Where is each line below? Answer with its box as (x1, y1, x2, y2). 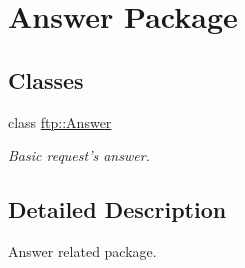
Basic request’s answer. (8, 145, 150, 166)
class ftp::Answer (8, 111, 112, 132)
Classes (8, 64, 84, 95)
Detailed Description (8, 194, 227, 225)
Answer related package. (8, 240, 157, 261)
